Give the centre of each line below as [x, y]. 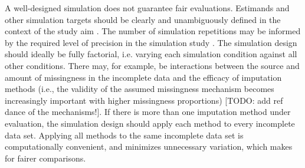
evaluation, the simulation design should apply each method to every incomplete [150, 123]
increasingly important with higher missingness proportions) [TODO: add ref [144, 100]
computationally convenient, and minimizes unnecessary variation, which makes [149, 146]
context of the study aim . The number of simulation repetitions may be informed [153, 31]
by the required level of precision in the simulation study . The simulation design [151, 42]
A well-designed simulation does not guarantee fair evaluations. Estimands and [147, 8]
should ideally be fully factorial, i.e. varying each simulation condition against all [151, 54]
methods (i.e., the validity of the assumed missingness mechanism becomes [140, 89]
